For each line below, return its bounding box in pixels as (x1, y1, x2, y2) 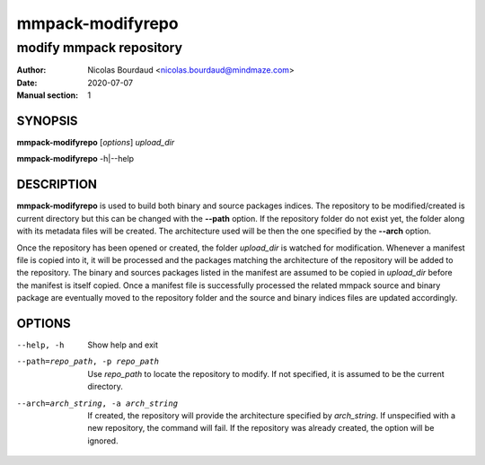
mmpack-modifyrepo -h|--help (16, 154, 135, 164)
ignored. (87, 435, 119, 446)
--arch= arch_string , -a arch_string (16, 398, 179, 408)
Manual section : (16, 90, 79, 101)
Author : (16, 65, 47, 75)
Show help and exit (87, 339, 159, 350)
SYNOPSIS (16, 113, 78, 128)
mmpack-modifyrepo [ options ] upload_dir (16, 137, 175, 148)
